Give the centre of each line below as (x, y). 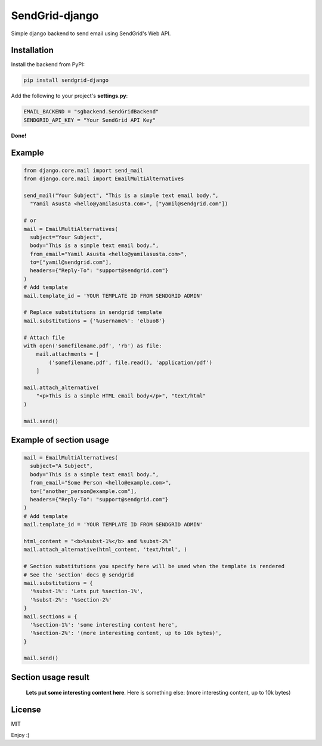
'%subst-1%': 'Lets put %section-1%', (86, 591)
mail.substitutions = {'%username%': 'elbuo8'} (94, 320)
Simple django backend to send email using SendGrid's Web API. (91, 33)
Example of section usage (60, 440)
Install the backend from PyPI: (48, 64)
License (26, 710)
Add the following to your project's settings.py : (69, 96)
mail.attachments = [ (68, 354)
